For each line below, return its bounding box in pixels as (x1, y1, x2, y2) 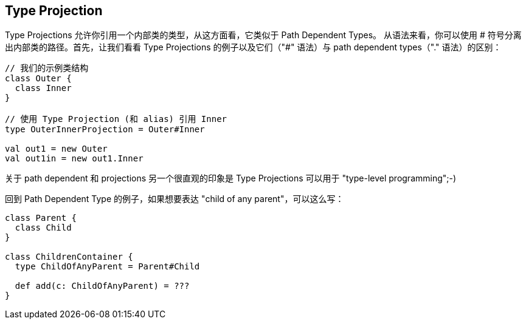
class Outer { (5, 73, 72, 84)
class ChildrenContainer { (5, 252, 133, 262)
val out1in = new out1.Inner (5, 154, 144, 164)
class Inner (15, 83, 72, 93)
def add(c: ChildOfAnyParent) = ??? (15, 281, 190, 291)
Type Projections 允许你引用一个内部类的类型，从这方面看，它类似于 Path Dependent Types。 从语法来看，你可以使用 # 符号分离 (5, 30, 522, 41)
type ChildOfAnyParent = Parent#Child (15, 262, 200, 272)
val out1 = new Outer (5, 144, 108, 154)
